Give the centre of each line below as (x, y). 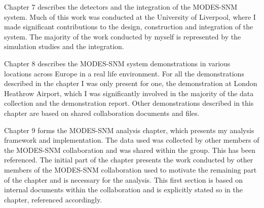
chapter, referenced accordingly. (53, 199)
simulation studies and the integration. (64, 46)
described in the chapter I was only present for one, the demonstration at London (131, 83)
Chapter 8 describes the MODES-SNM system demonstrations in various (117, 63)
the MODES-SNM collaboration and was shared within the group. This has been (130, 150)
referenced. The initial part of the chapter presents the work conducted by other (129, 160)
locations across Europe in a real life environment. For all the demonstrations (124, 73)
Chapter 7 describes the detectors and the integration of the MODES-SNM (121, 7)
